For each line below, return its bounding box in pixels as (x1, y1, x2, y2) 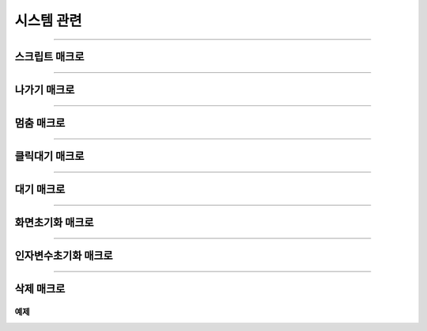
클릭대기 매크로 (14, 150, 85, 163)
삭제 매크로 (14, 282, 66, 296)
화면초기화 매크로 (14, 216, 94, 230)
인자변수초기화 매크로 (14, 249, 114, 263)
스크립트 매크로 (14, 50, 85, 63)
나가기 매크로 (14, 83, 75, 97)
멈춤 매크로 (14, 116, 66, 130)
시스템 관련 (14, 12, 82, 29)
